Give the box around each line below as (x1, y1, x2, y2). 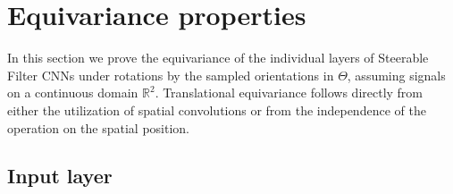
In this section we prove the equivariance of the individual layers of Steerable (7, 48, 429, 67)
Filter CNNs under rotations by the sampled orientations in (7, 65, 334, 84)
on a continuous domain (7, 83, 138, 102)
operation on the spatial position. (7, 118, 190, 137)
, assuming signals (347, 65, 446, 84)
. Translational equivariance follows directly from (155, 83, 424, 102)
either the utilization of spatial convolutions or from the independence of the (7, 100, 426, 119)
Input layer (7, 162, 113, 190)
